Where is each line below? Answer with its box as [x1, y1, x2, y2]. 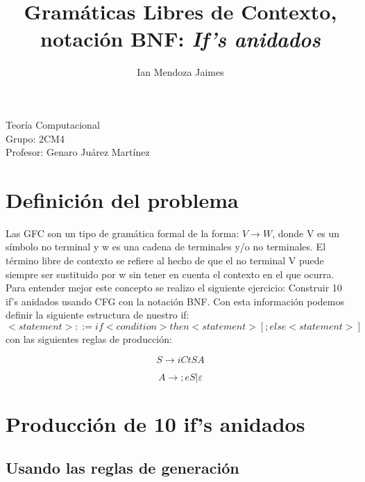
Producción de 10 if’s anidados [6, 409, 305, 437]
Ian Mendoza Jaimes [137, 65, 224, 79]
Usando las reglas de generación [6, 457, 239, 479]
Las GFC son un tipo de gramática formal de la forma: [6, 225, 239, 240]
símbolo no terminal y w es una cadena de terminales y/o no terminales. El [6, 239, 326, 254]
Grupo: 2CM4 [6, 131, 65, 145]
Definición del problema [6, 185, 239, 214]
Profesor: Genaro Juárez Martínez [6, 145, 150, 159]
